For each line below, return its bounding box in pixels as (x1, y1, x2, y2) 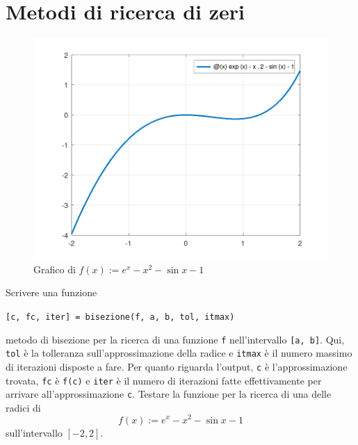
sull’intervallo (6, 425, 63, 439)
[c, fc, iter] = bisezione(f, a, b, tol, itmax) (6, 311, 235, 322)
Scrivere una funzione (6, 285, 97, 300)
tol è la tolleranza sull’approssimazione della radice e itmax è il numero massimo (6, 346, 352, 360)
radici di (6, 400, 41, 414)
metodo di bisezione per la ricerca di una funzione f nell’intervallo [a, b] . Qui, (6, 332, 345, 346)
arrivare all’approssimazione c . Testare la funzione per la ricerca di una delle (6, 387, 332, 401)
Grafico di (33, 261, 76, 276)
